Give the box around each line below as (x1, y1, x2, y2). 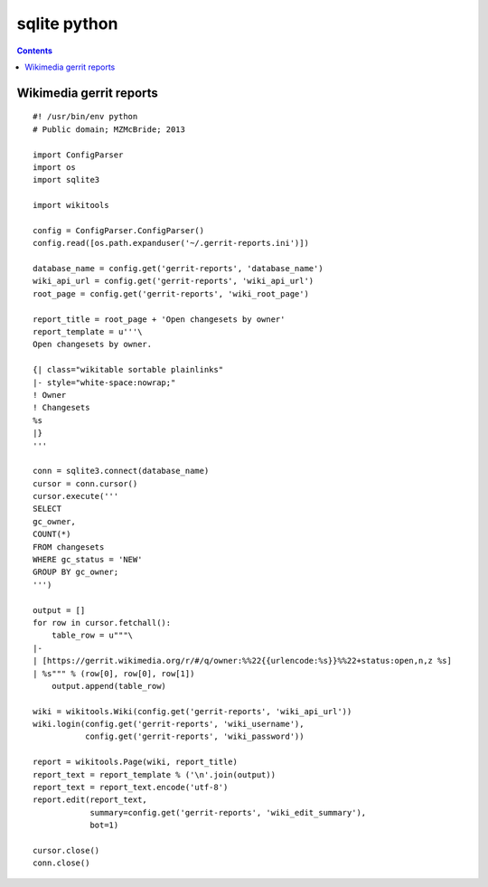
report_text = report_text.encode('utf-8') (33, 782, 229, 793)
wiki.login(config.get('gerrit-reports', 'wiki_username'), (33, 719, 305, 730)
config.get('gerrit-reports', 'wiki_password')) (84, 731, 305, 741)
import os (33, 162, 76, 172)
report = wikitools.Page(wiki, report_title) (33, 757, 239, 768)
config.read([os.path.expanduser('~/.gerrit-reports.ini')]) (33, 238, 309, 249)
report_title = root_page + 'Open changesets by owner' (33, 314, 286, 325)
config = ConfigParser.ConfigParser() (33, 225, 205, 235)
